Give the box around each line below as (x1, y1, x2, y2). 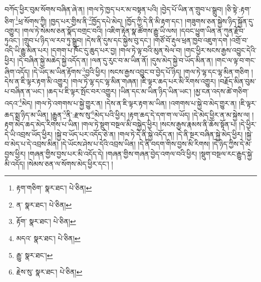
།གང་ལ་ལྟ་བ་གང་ (215, 54, 256, 65)
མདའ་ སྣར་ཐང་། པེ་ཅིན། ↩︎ (16, 232, 81, 243)
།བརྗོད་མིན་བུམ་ (218, 76, 256, 86)
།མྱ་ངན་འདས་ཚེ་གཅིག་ (193, 86, 249, 96)
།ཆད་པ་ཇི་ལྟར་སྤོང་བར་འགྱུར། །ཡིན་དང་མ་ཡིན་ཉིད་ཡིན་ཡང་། (47, 86, 192, 96)
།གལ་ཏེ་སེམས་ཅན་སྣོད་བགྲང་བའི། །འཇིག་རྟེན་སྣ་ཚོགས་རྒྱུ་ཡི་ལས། (22, 25, 177, 35)
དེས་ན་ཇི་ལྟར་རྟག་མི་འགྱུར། (5, 76, 69, 86)
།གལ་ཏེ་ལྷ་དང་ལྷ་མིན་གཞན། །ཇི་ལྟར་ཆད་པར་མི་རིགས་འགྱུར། (71, 76, 216, 86)
